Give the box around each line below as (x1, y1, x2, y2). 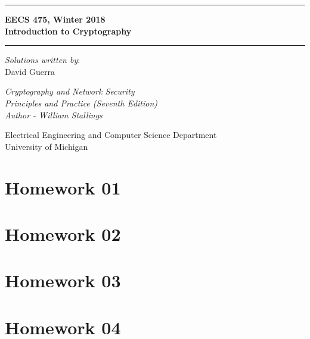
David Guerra (5, 65, 55, 77)
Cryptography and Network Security (5, 85, 135, 98)
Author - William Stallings (5, 108, 103, 121)
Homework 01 (5, 175, 121, 199)
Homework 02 (5, 221, 121, 246)
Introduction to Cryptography (5, 24, 132, 37)
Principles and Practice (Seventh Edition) (5, 96, 158, 109)
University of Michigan (5, 140, 88, 152)
